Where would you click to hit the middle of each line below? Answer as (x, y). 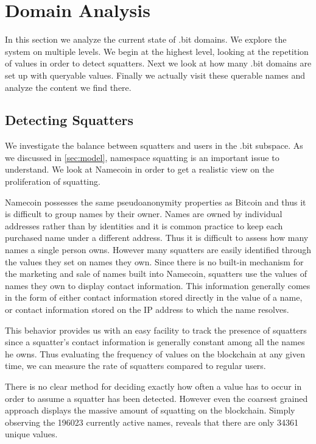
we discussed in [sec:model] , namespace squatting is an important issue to (142, 157)
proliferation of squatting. (53, 181)
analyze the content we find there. (68, 87)
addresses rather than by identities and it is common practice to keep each (144, 225)
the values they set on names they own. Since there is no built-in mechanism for (154, 261)
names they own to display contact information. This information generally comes (158, 285)
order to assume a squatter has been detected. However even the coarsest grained (156, 398)
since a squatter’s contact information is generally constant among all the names (155, 342)
